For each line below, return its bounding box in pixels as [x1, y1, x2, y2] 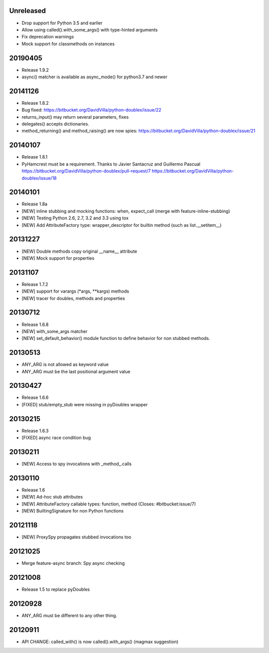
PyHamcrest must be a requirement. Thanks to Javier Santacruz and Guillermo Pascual [21, 161, 201, 167]
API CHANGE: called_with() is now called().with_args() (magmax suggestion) [21, 639, 179, 645]
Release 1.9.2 [21, 67, 49, 73]
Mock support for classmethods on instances [21, 40, 115, 47]
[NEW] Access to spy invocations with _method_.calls [21, 461, 132, 467]
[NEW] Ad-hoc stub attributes [21, 494, 83, 500]
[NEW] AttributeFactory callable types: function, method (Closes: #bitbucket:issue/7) [21, 501, 196, 507]
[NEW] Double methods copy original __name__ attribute [21, 248, 137, 254]
